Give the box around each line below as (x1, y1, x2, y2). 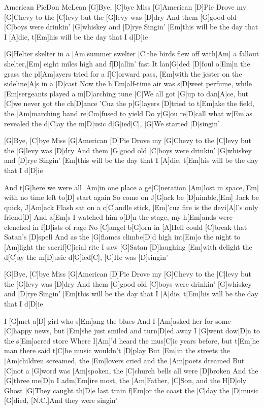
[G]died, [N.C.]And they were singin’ (4, 395, 118, 405)
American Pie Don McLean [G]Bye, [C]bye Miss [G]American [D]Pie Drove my (4, 2, 247, 12)
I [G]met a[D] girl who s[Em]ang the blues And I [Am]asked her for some (4, 315, 231, 326)
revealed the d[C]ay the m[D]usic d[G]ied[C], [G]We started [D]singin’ (4, 118, 220, 128)
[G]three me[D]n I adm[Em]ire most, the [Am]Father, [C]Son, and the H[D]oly (4, 375, 247, 386)
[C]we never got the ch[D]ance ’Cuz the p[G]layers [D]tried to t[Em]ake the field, (4, 98, 254, 109)
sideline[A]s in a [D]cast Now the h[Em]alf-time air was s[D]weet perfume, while (4, 78, 252, 89)
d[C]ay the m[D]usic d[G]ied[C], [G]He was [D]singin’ (4, 251, 168, 262)
